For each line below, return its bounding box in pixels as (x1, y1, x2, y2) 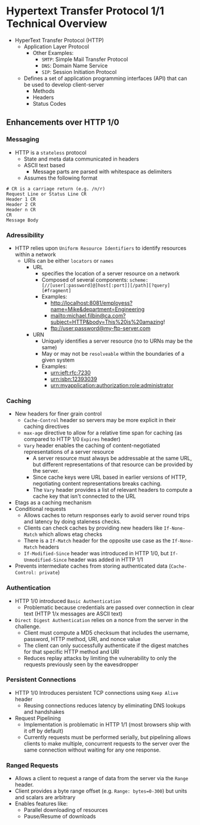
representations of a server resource (23, 448, 115, 455)
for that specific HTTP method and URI (23, 648, 119, 655)
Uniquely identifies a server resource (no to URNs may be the (41, 337, 193, 344)
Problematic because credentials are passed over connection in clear (23, 604, 195, 611)
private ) (39, 569, 60, 576)
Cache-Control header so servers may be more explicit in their (23, 417, 176, 424)
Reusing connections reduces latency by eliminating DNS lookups (23, 701, 186, 709)
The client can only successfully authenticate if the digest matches (23, 642, 189, 649)
